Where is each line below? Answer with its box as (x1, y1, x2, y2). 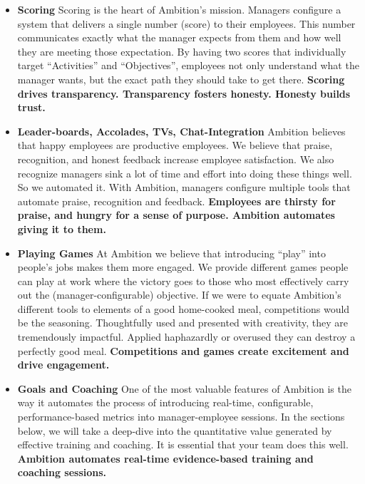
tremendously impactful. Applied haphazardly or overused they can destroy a (17, 329, 356, 344)
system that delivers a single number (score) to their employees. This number (17, 16, 356, 31)
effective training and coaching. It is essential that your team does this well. (17, 437, 349, 452)
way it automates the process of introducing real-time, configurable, (17, 395, 314, 410)
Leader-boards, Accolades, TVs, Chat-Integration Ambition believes (17, 123, 346, 138)
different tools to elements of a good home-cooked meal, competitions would (17, 301, 350, 316)
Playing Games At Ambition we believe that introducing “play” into (17, 245, 326, 260)
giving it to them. (17, 221, 106, 236)
